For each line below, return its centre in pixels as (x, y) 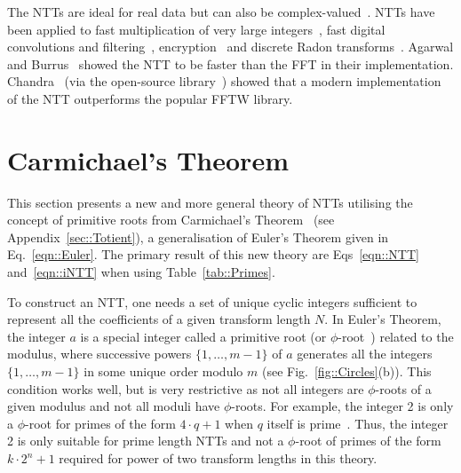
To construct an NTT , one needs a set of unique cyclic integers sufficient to (212, 301)
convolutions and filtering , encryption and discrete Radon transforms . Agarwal (230, 47)
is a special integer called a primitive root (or (203, 336)
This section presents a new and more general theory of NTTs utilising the (210, 202)
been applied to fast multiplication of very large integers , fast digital (196, 29)
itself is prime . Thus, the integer (358, 423)
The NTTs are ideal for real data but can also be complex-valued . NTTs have (221, 12)
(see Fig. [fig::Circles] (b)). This (346, 371)
